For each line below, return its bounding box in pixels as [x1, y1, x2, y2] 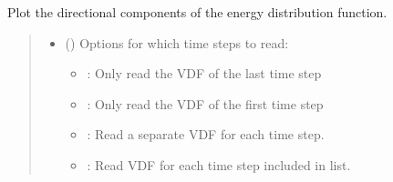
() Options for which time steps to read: [65, 33, 289, 52]
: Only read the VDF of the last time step [87, 64, 322, 83]
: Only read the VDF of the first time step [87, 94, 324, 113]
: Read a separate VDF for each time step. [87, 125, 325, 144]
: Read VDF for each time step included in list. [87, 155, 351, 174]
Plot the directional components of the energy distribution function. [7, 3, 388, 21]
